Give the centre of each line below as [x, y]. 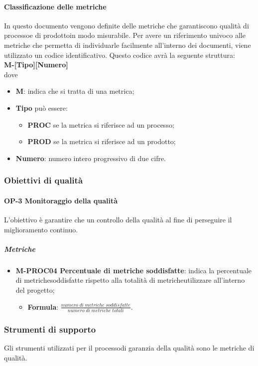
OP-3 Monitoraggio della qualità [61, 200]
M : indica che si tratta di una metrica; [75, 91]
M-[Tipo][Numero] [36, 65]
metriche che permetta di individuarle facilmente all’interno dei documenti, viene [128, 45]
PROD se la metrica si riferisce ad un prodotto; [102, 141]
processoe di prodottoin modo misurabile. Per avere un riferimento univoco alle [125, 35]
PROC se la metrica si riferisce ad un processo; [101, 124]
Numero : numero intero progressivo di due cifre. [91, 158]
